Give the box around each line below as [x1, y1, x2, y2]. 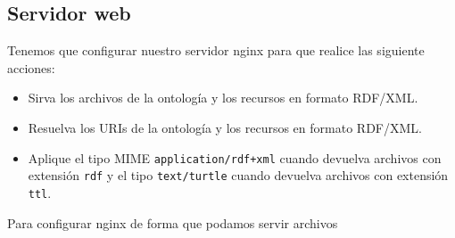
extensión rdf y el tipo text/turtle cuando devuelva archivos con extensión [28, 166, 449, 185]
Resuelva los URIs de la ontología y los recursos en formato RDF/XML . [28, 118, 422, 136]
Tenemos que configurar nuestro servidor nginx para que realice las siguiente [7, 41, 425, 60]
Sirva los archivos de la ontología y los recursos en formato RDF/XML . [28, 88, 418, 107]
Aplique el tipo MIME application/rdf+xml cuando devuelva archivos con [28, 148, 442, 167]
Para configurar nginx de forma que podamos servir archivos [7, 213, 338, 232]
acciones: [7, 58, 55, 77]
